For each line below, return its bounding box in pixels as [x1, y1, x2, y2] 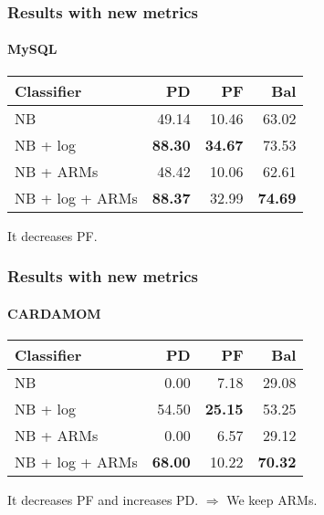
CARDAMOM [7, 303, 101, 322]
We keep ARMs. [226, 489, 318, 509]
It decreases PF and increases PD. [7, 489, 199, 509]
